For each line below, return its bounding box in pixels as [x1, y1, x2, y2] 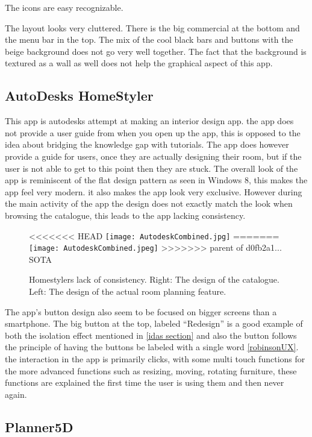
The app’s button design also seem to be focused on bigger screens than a [5, 305, 277, 318]
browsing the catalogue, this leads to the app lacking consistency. [5, 209, 246, 221]
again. [5, 388, 27, 400]
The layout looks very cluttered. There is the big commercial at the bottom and [5, 21, 300, 34]
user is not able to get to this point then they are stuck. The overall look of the [5, 162, 298, 174]
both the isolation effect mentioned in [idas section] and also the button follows [5, 329, 297, 341]
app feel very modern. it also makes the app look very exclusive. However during [5, 185, 302, 198]
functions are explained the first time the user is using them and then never [5, 376, 284, 389]
